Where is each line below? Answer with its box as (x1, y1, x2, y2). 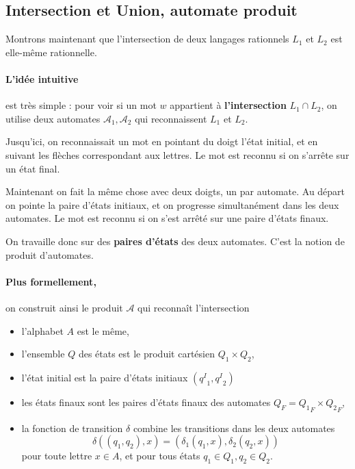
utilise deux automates (5, 111, 101, 125)
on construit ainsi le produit (5, 300, 123, 314)
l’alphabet (21, 323, 64, 338)
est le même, (77, 323, 129, 338)
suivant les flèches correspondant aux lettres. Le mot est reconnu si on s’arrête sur (5, 147, 350, 162)
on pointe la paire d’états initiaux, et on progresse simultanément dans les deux (5, 197, 339, 212)
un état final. (5, 161, 60, 175)
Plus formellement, (5, 274, 96, 288)
